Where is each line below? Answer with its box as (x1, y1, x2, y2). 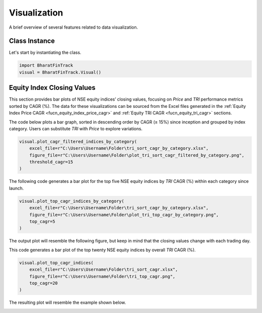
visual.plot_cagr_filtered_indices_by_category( (19, 139, 137, 144)
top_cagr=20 (29, 280, 58, 286)
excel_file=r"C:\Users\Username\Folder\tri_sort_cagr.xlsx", (29, 267, 178, 272)
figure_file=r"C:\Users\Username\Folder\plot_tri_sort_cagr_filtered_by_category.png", (29, 152, 245, 158)
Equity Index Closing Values (9, 84, 96, 92)
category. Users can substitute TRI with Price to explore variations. (9, 125, 143, 131)
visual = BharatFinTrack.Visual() (19, 70, 101, 75)
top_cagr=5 (29, 219, 55, 224)
